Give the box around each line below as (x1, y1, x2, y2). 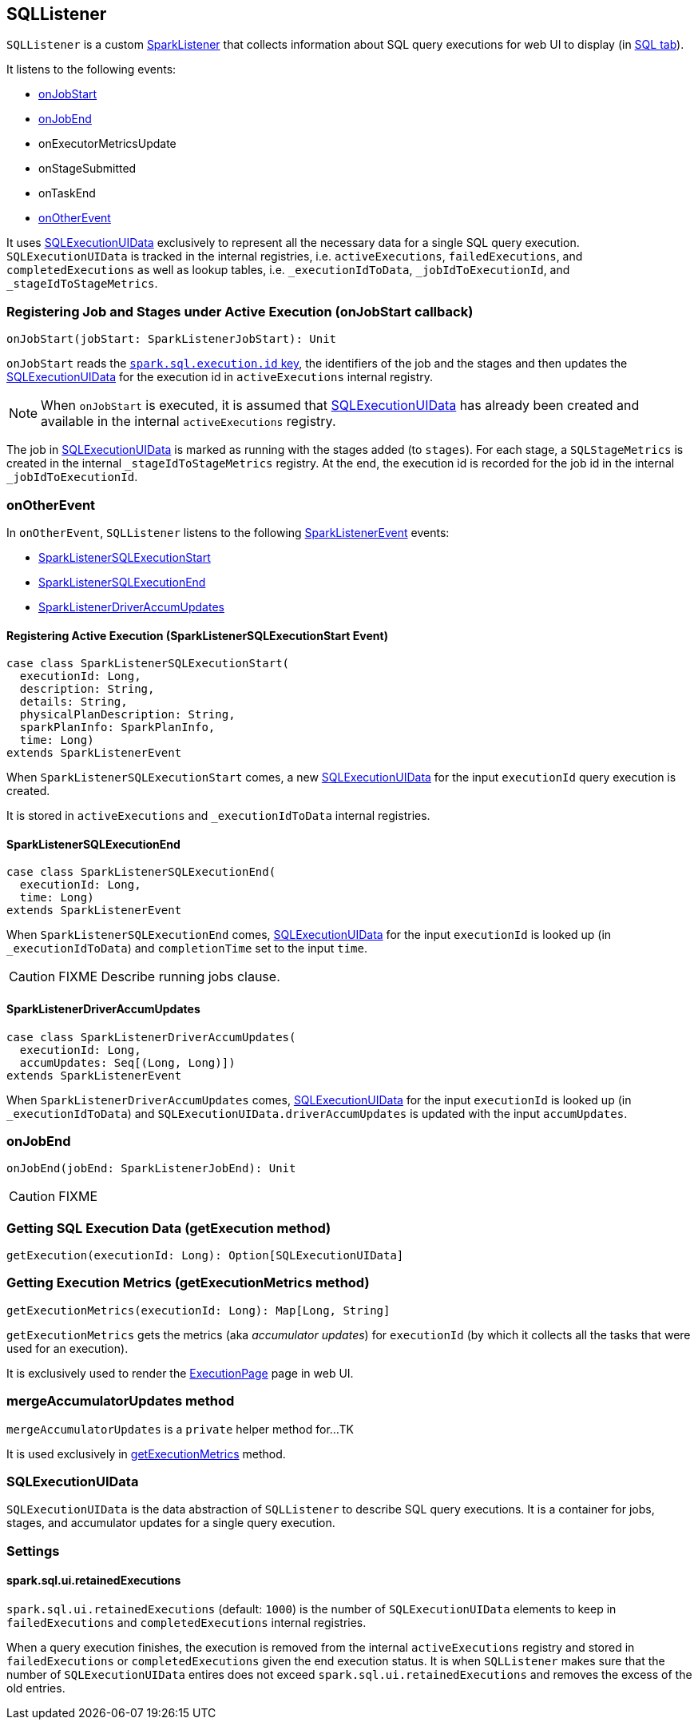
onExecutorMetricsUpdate (38, 137, 176, 151)
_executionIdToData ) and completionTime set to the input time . (6, 941, 367, 956)
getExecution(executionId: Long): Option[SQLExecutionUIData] (6, 1249, 404, 1263)
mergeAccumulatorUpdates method (6, 1393, 235, 1410)
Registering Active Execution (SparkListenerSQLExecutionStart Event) (6, 628, 388, 642)
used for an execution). (6, 1341, 129, 1355)
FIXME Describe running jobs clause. (58, 968, 280, 985)
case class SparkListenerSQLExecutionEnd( (6, 865, 276, 879)
